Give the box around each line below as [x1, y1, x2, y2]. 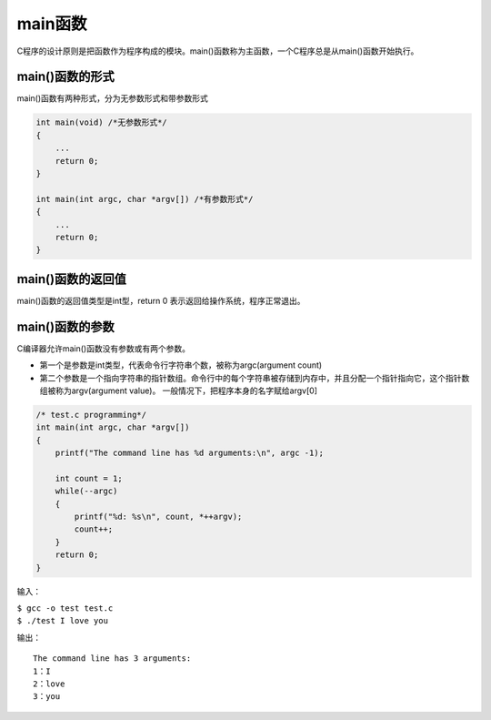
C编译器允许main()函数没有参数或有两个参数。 [16, 342, 191, 354]
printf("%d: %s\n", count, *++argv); [74, 512, 243, 522]
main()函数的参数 [16, 319, 115, 334]
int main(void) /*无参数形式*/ [35, 117, 167, 127]
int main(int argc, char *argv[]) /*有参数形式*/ [35, 194, 254, 204]
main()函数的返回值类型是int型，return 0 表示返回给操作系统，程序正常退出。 [16, 295, 306, 306]
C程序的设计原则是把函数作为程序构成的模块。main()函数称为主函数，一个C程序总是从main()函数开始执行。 [16, 46, 419, 56]
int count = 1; [55, 473, 123, 483]
